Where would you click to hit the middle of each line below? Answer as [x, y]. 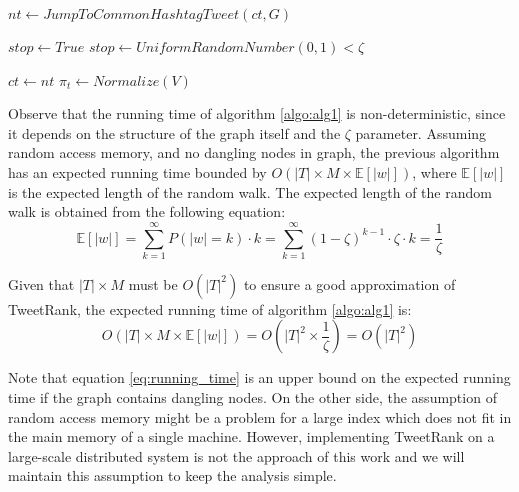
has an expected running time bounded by [137, 171]
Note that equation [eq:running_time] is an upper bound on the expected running [259, 377]
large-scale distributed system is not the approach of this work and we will [236, 455]
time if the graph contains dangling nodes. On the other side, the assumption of [252, 397]
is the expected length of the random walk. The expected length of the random [250, 191]
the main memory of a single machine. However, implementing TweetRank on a [251, 436]
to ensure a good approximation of [349, 283]
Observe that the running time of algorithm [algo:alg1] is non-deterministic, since [257, 113]
